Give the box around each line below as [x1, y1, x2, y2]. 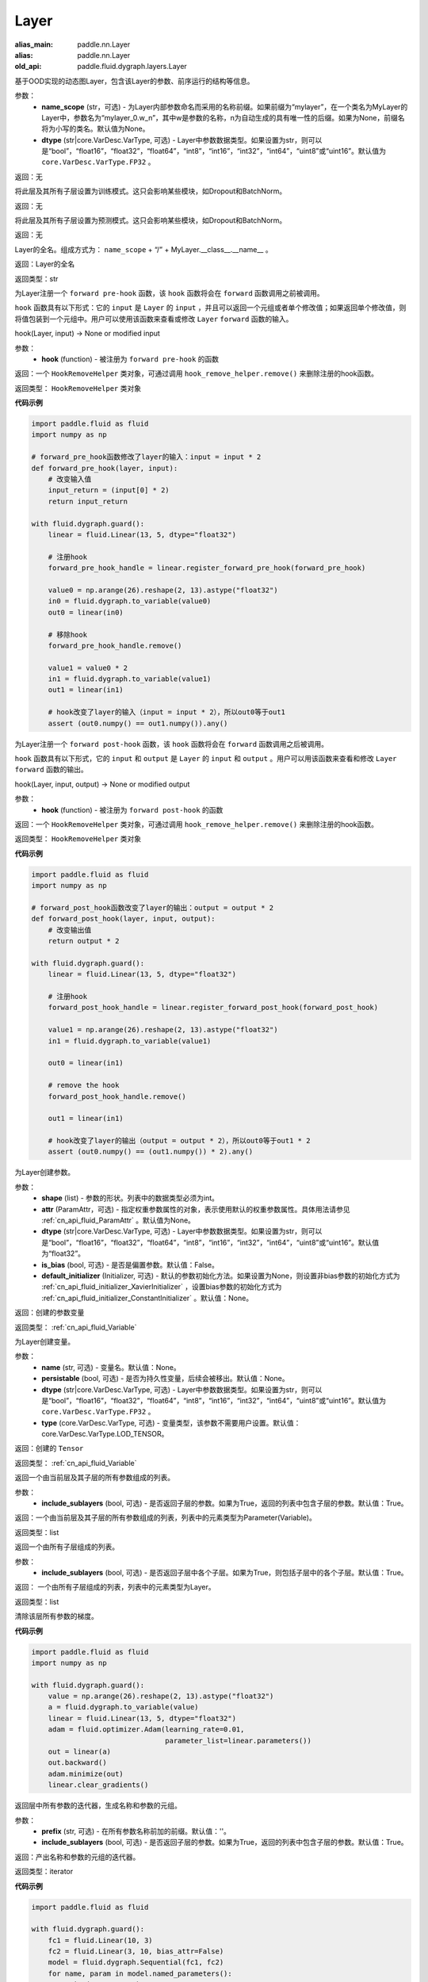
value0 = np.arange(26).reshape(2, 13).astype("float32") [48, 585, 278, 595]
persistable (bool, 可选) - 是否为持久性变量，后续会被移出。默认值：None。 [41, 1374, 289, 1383]
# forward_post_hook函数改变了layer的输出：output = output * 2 [31, 903, 274, 912]
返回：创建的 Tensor [14, 1444, 84, 1453]
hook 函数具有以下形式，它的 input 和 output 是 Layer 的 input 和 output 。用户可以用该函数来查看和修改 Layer [14, 754, 397, 763]
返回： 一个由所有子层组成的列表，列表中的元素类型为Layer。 [14, 1582, 216, 1592]
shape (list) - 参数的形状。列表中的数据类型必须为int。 [41, 1193, 220, 1203]
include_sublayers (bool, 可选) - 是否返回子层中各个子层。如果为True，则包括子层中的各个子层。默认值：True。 [41, 1567, 408, 1577]
